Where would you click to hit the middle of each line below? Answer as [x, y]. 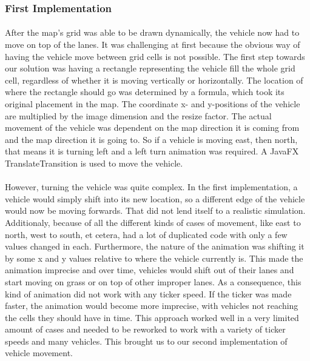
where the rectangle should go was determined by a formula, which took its [145, 92]
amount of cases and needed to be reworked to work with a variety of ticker [145, 329]
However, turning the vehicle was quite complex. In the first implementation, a [151, 187]
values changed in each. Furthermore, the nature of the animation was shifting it [155, 246]
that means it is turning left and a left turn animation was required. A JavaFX [152, 151]
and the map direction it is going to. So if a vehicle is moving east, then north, [151, 139]
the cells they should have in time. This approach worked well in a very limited [152, 317]
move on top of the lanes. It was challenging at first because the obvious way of [153, 45]
